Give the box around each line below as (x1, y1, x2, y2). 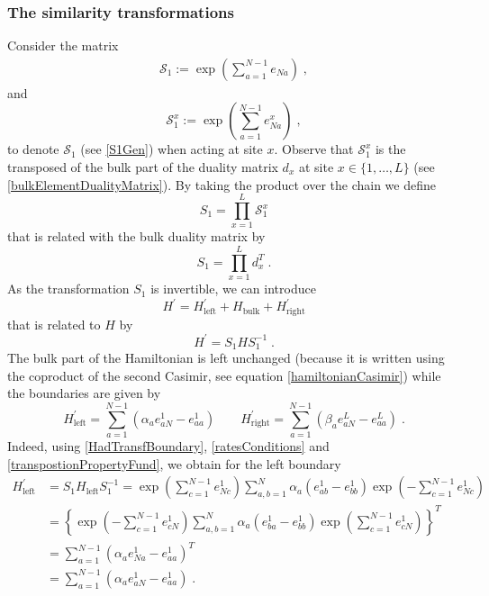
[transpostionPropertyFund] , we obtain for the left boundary (7, 454, 341, 473)
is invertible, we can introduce (150, 279, 316, 298)
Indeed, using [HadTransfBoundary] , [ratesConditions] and (7, 437, 330, 456)
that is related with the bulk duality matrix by (7, 227, 266, 246)
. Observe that (274, 140, 354, 158)
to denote (7, 140, 59, 158)
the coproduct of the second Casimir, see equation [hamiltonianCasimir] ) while (7, 366, 441, 384)
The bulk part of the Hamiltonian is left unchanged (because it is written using (7, 348, 445, 367)
